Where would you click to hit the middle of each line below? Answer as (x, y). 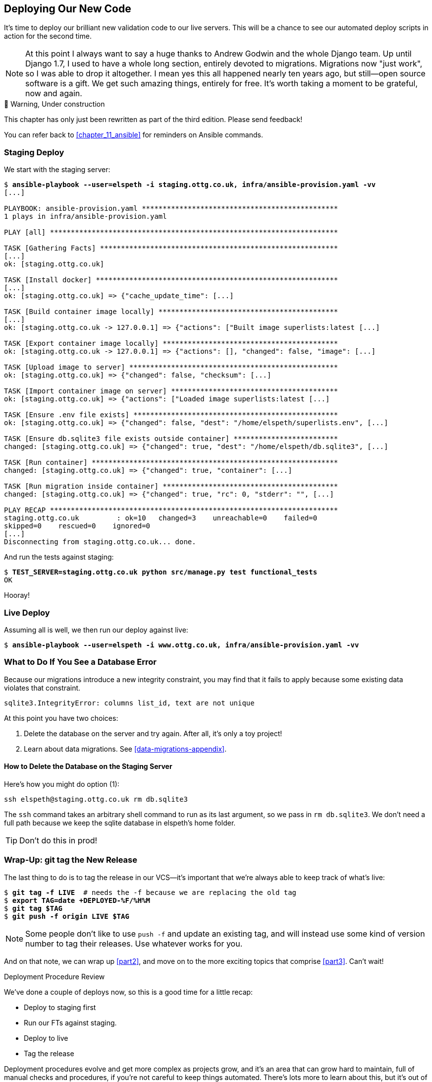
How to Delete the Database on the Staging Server (88, 766)
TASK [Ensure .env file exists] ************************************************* (171, 415)
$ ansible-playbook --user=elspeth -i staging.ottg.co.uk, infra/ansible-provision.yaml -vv (190, 185)
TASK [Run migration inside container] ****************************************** (171, 486)
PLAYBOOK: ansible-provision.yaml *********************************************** (171, 209)
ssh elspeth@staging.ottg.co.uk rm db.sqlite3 (96, 799)
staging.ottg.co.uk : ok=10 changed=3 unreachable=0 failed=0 (161, 518)
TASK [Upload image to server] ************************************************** (171, 367)
